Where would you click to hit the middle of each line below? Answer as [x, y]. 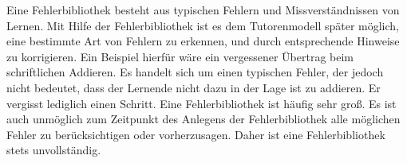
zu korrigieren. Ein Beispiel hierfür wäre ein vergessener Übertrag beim [180, 56]
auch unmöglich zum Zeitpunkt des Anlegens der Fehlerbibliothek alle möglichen [203, 119]
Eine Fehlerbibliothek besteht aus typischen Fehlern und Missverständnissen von [203, 10]
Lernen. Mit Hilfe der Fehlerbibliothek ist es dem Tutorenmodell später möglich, [203, 25]
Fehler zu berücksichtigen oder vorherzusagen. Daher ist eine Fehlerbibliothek [196, 134]
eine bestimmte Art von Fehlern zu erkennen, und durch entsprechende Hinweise [203, 41]
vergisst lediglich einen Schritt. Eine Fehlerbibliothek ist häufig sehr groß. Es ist [202, 103]
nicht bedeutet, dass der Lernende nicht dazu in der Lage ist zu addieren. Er [194, 87]
